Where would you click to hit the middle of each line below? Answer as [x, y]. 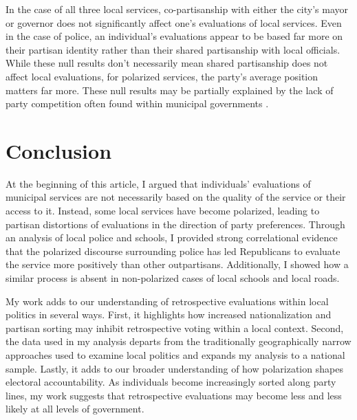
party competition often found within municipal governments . [137, 103]
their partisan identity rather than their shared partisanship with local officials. [173, 49]
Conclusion [59, 150]
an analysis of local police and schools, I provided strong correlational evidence [172, 237]
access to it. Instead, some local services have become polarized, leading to [163, 211]
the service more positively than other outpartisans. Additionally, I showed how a [177, 264]
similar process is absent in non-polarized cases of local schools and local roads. [173, 278]
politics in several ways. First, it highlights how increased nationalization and [169, 314]
